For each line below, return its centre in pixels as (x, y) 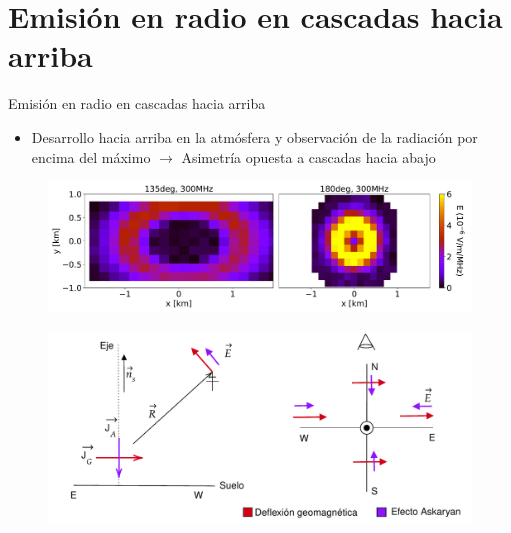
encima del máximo (91, 156)
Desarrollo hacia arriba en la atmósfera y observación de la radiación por (254, 136)
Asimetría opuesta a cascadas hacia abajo (308, 156)
